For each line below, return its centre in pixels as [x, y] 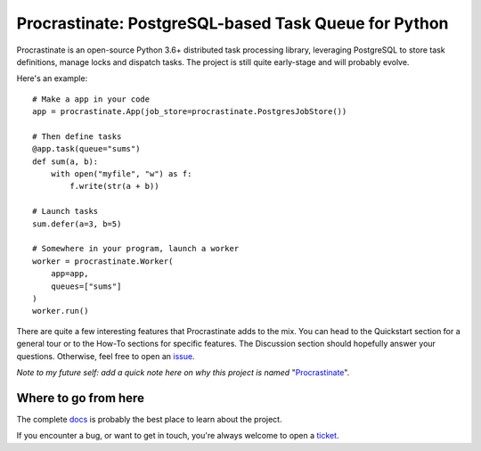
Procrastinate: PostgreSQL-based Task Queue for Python [232, 23]
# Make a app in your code [91, 99]
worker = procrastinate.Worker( [103, 261]
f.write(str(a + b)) [114, 186]
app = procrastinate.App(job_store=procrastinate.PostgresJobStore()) [190, 112]
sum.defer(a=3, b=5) [77, 224]
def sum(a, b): [65, 161]
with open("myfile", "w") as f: [121, 174]
